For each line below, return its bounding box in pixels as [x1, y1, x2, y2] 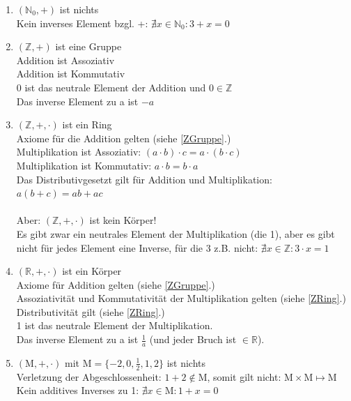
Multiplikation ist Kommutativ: [16, 158, 152, 172]
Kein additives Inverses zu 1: [16, 383, 139, 398]
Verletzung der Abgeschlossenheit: [16, 369, 162, 384]
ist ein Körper [62, 264, 122, 278]
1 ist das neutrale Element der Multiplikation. [16, 318, 213, 333]
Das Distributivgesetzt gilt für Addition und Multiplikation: [16, 172, 272, 186]
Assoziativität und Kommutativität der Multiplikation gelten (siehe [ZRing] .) [16, 291, 346, 305]
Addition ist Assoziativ [16, 52, 115, 67]
